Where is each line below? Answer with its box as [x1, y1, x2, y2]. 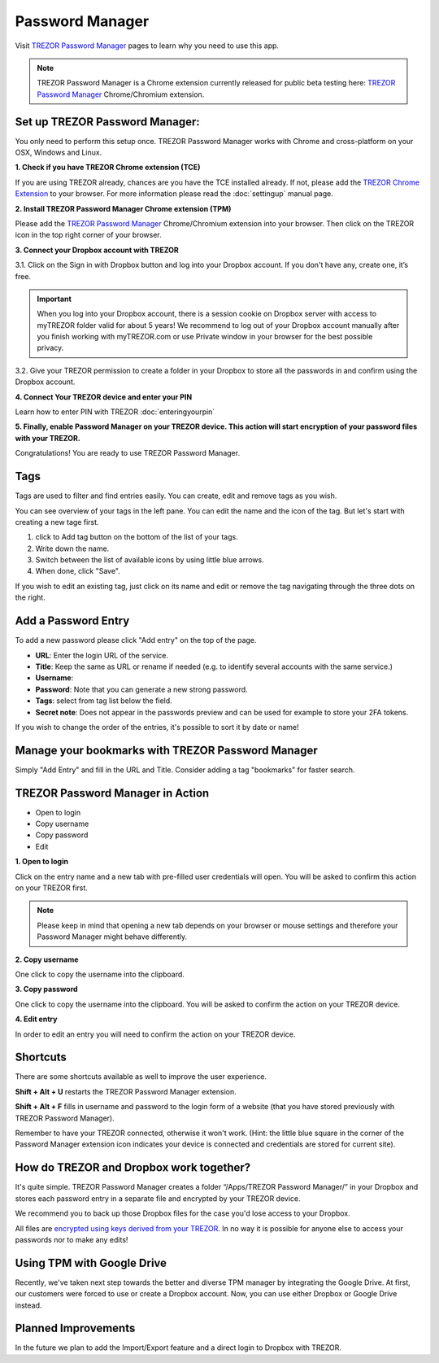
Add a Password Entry [15, 614, 130, 628]
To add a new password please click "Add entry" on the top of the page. [15, 636, 257, 645]
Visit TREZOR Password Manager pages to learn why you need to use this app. [15, 41, 280, 50]
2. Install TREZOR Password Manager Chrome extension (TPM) [15, 203, 232, 213]
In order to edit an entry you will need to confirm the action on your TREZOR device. [15, 1029, 296, 1039]
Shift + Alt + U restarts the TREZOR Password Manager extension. [15, 1086, 237, 1096]
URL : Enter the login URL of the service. [35, 650, 169, 660]
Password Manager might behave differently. [37, 932, 188, 941]
